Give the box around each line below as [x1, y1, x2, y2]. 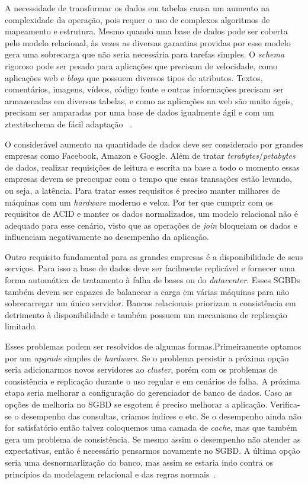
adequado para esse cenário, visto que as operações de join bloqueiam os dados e [5, 219, 297, 231]
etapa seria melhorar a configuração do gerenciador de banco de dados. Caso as [5, 386, 293, 399]
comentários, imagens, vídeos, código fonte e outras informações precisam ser [5, 83, 284, 95]
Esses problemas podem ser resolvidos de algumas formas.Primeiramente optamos [5, 340, 301, 352]
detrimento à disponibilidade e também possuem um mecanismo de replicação [5, 308, 287, 320]
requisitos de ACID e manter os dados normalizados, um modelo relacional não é [5, 207, 298, 220]
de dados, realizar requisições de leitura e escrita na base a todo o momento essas [5, 161, 300, 173]
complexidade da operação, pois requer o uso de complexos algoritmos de [5, 13, 270, 25]
